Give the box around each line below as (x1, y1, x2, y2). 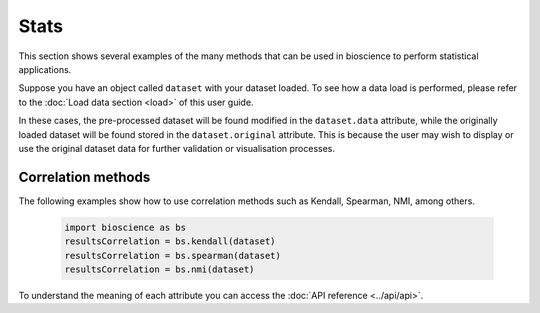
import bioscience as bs (64, 221, 187, 233)
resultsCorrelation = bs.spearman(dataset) (64, 250, 282, 261)
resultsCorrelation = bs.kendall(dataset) (64, 236, 276, 247)
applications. (18, 63, 72, 75)
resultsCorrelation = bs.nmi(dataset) (64, 263, 255, 275)
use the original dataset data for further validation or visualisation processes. (18, 142, 335, 154)
